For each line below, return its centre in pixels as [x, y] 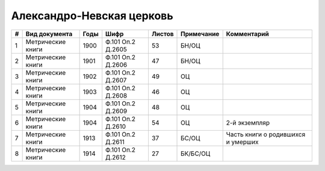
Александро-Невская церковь [92, 16]
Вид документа [49, 34]
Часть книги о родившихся [266, 134]
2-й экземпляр [248, 122]
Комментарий [247, 34]
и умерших [242, 141]
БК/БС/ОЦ [196, 154]
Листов [162, 34]
